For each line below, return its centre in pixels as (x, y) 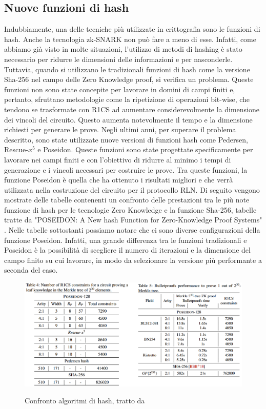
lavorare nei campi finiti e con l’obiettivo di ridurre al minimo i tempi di (118, 159)
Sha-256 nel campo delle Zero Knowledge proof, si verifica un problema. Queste (129, 79)
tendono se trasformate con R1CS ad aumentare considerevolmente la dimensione (132, 109)
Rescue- (16, 149)
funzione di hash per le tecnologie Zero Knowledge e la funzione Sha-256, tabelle (130, 209)
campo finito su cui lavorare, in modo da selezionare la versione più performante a (133, 260)
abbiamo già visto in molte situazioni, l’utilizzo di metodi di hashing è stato (123, 49)
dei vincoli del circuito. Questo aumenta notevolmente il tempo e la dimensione (128, 119)
